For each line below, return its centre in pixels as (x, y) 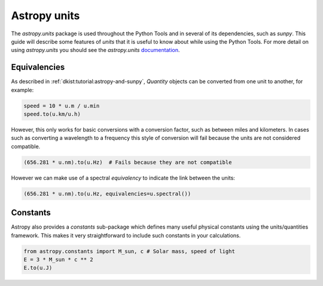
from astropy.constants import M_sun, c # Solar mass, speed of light (129, 251)
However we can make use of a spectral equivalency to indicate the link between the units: (123, 178)
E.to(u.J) (38, 268)
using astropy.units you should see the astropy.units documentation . (95, 50)
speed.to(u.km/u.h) (52, 114)
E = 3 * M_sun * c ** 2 (59, 259)
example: (22, 90)
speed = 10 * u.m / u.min (62, 106)
